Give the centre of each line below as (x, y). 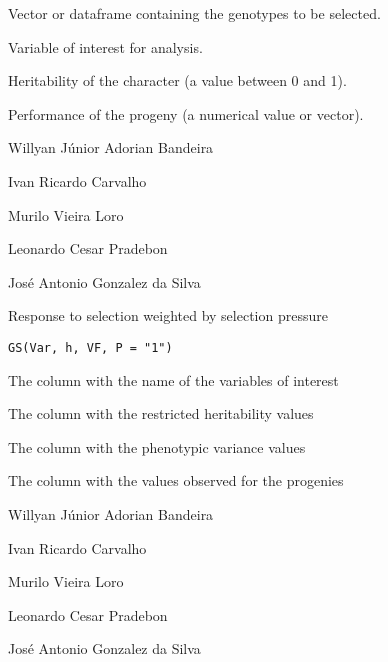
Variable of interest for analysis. (105, 46)
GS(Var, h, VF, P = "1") (90, 347)
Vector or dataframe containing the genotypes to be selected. (194, 13)
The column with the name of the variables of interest (173, 379)
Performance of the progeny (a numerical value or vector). (186, 113)
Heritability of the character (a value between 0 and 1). (177, 80)
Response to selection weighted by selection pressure (168, 315)
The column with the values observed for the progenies (176, 480)
